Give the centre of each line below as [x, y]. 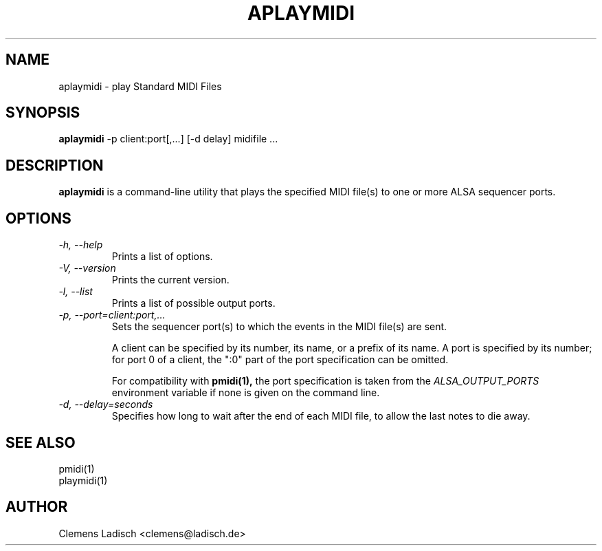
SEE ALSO [41, 442]
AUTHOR [37, 507]
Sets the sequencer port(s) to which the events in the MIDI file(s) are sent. [279, 327]
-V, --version [87, 268]
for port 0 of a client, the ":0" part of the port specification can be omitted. [280, 360]
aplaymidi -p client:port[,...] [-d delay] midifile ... [168, 139]
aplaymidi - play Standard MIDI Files [140, 86]
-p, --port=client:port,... [112, 315]
